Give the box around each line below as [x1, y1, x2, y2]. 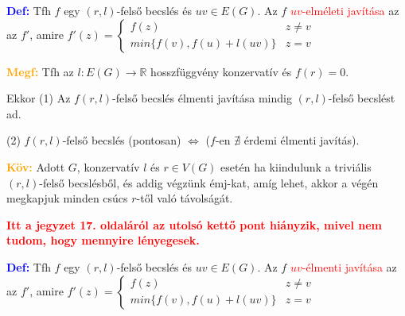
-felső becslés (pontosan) [62, 132, 181, 148]
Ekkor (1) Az [6, 90, 71, 106]
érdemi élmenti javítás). [243, 132, 360, 148]
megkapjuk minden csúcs [6, 190, 128, 206]
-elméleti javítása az [302, 2, 399, 18]
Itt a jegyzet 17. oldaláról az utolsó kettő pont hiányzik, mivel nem [6, 216, 382, 233]
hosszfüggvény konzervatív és [150, 63, 292, 79]
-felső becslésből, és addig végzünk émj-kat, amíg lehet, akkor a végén [39, 174, 379, 191]
